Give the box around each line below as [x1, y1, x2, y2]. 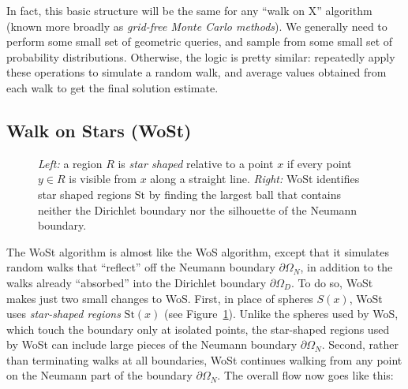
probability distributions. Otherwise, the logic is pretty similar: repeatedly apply [6, 48, 395, 65]
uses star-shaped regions [6, 305, 121, 322]
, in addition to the [300, 259, 393, 275]
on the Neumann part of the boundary [6, 367, 193, 383]
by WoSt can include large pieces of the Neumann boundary [6, 336, 298, 353]
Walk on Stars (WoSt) [6, 118, 192, 142]
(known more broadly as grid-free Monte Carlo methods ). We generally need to [6, 17, 387, 34]
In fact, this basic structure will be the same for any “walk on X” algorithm [6, 2, 372, 18]
